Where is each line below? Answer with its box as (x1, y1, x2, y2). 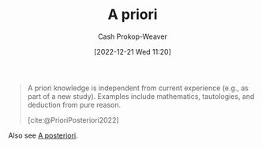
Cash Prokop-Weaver (97, 32, 168, 41)
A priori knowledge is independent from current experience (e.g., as (27, 83, 249, 93)
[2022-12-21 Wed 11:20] (93, 47, 172, 56)
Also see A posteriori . (8, 131, 79, 140)
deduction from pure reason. (27, 100, 122, 109)
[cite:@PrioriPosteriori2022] (27, 115, 120, 124)
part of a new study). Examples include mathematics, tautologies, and (27, 91, 255, 101)
